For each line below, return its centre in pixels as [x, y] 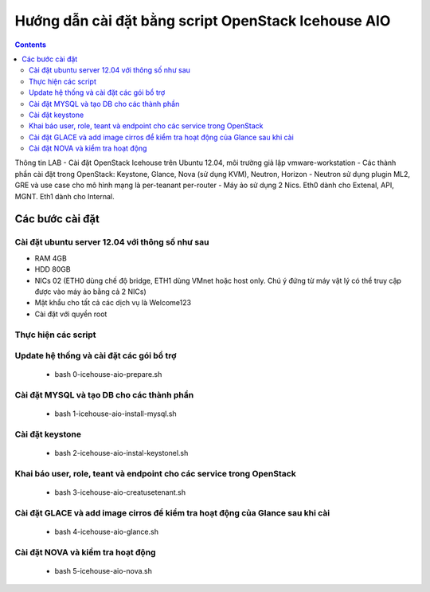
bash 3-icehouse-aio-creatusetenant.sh [120, 492]
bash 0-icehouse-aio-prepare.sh [108, 374]
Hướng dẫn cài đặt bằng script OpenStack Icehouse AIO [203, 21]
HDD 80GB [53, 269]
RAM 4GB [51, 258]
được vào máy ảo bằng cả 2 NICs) [90, 292]
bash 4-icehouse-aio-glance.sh [107, 532]
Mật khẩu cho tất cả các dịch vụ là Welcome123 [113, 303]
